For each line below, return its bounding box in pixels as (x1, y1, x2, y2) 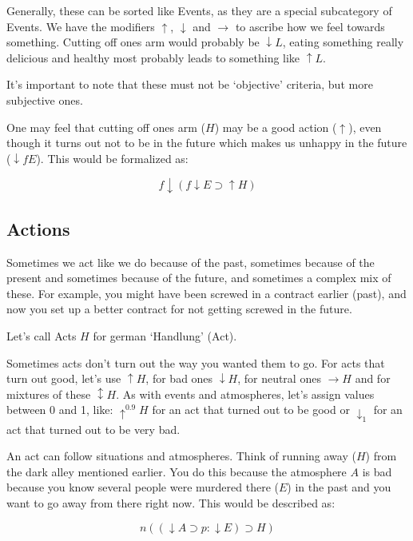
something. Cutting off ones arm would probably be (6, 34, 260, 50)
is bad (362, 463, 392, 479)
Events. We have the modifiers (6, 18, 155, 34)
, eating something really (282, 34, 404, 50)
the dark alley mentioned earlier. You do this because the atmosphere (6, 463, 347, 479)
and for (355, 370, 391, 387)
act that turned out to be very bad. (6, 420, 181, 437)
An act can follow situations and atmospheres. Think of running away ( (6, 448, 356, 464)
